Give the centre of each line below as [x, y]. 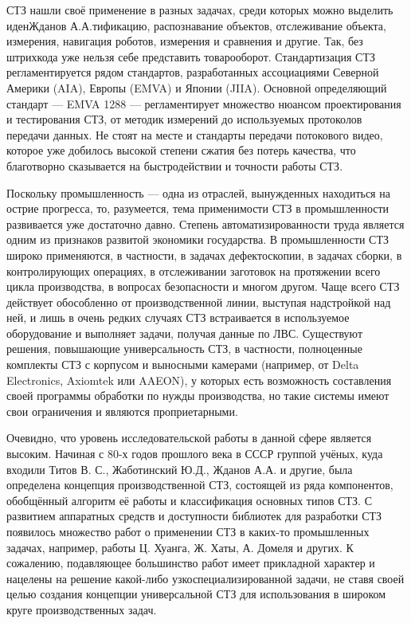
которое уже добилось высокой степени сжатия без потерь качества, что [181, 150]
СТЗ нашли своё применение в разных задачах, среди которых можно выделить [200, 10]
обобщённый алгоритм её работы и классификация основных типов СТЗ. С [189, 500]
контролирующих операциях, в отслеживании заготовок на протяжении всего [194, 270]
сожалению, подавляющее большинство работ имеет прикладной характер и [191, 563]
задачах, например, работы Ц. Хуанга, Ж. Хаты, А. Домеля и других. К [180, 547]
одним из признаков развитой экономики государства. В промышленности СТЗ [198, 239]
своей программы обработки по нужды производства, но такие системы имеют [198, 396]
